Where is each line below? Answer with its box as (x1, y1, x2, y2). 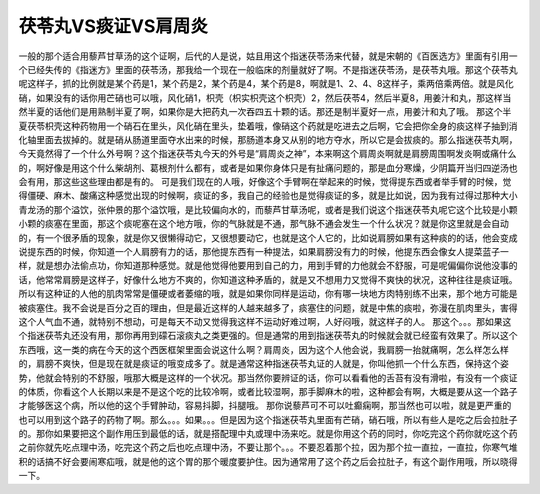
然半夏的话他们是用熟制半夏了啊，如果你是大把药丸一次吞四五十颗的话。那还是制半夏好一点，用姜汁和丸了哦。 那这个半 (18, 106, 512, 118)
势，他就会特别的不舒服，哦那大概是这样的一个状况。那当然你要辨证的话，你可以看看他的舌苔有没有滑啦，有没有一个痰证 (18, 371, 518, 384)
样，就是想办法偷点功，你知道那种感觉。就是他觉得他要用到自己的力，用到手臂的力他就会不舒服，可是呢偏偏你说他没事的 (18, 260, 518, 272)
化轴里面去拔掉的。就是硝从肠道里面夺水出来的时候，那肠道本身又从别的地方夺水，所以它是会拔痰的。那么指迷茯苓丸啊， (18, 133, 518, 145)
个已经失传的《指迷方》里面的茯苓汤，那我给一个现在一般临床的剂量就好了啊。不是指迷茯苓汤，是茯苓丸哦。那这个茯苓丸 (18, 63, 518, 75)
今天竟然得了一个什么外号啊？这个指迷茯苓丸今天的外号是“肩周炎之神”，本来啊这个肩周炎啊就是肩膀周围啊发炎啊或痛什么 (18, 148, 517, 160)
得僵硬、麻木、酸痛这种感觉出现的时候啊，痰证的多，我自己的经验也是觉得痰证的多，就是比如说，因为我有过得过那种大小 (18, 190, 518, 202)
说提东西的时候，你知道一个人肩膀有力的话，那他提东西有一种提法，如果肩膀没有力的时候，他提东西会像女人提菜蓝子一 (18, 246, 509, 258)
